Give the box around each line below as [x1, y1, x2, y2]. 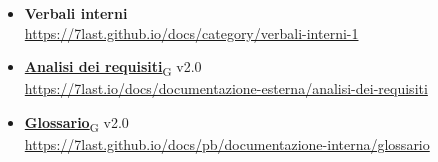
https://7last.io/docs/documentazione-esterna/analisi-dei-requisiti [24, 78, 428, 99]
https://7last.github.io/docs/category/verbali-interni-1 [24, 22, 359, 43]
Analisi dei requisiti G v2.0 [24, 56, 202, 79]
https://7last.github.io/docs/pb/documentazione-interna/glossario [24, 134, 430, 155]
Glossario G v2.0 [24, 111, 129, 135]
